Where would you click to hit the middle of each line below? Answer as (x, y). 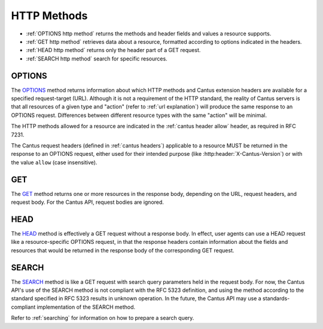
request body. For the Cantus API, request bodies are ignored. (88, 202)
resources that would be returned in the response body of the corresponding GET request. (123, 250)
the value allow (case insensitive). (54, 162)
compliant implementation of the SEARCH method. (73, 307)
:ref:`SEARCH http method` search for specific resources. (97, 58)
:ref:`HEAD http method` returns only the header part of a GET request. (113, 50)
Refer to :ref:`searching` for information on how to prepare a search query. (103, 318)
